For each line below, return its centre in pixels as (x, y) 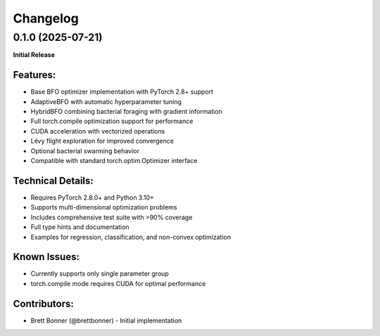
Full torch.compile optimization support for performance (112, 121)
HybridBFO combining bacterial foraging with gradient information (127, 112)
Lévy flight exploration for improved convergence (102, 141)
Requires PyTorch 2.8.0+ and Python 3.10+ (93, 198)
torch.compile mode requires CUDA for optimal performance (118, 283)
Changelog (46, 18)
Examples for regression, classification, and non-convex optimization (131, 237)
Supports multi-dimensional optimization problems (104, 207)
